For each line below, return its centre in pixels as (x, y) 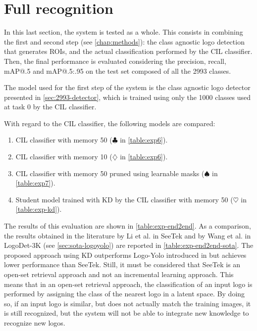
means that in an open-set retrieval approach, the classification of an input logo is (128, 284)
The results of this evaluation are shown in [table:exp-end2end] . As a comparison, (128, 226)
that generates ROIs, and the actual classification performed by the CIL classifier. (128, 51)
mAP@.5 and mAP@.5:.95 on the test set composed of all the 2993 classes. (118, 71)
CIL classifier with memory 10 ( (64, 157)
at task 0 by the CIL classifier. (50, 107)
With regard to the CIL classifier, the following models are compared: (110, 123)
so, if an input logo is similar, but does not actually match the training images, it (128, 303)
